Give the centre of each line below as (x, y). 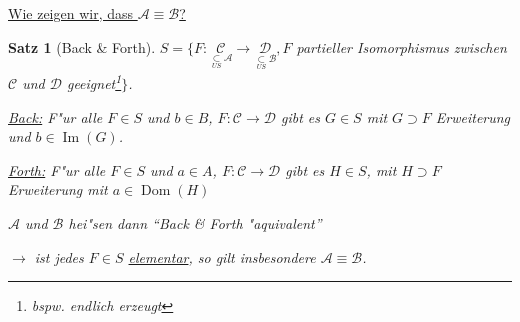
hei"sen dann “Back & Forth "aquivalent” (195, 223)
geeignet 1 (94, 82)
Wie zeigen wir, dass (71, 13)
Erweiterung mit (58, 189)
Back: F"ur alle (55, 116)
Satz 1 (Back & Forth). (82, 46)
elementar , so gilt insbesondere (222, 256)
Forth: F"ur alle (57, 169)
